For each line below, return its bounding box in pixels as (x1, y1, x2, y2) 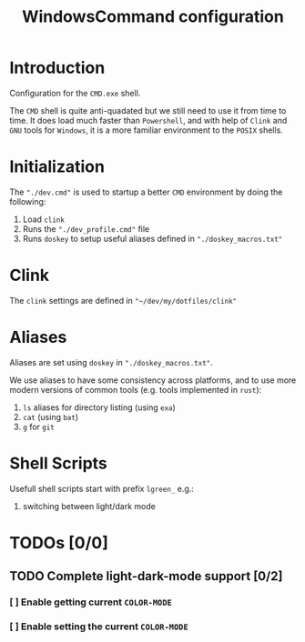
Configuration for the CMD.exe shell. (9, 87, 141, 98)
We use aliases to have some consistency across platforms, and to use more (9, 375, 297, 386)
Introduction (9, 57, 106, 78)
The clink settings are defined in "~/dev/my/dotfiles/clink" (9, 295, 238, 306)
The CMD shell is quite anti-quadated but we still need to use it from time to (9, 105, 287, 115)
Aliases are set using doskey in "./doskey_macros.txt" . (9, 356, 213, 367)
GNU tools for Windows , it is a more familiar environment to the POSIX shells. (9, 125, 284, 135)
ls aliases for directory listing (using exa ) (22, 402, 176, 413)
